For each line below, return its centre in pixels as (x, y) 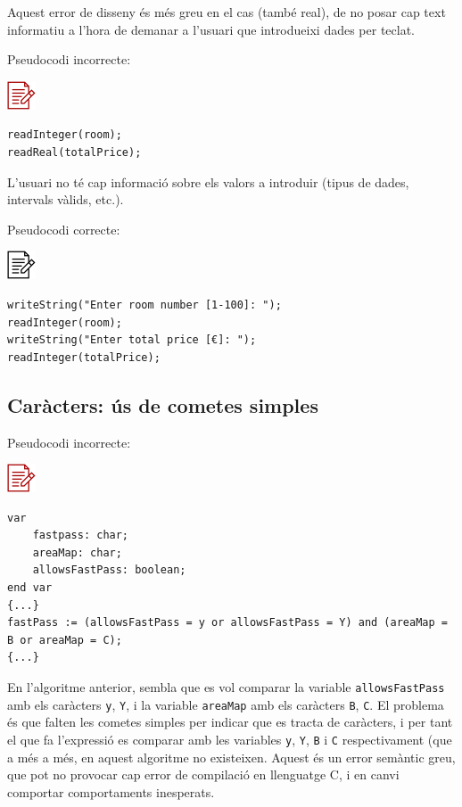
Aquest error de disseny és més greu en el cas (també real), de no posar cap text (227, 12)
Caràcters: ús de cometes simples (163, 404)
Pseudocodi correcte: (64, 229)
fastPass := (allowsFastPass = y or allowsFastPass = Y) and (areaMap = (227, 623)
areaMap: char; (77, 552)
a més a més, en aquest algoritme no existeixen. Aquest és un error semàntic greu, (231, 757)
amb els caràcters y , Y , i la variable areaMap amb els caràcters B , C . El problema (226, 704)
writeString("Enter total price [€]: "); (132, 340)
